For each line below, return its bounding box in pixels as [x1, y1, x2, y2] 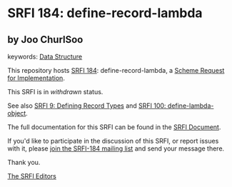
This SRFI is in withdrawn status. [7, 88, 104, 96]
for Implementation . [7, 74, 66, 82]
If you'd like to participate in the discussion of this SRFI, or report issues [7, 137, 219, 145]
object [7, 109, 26, 117]
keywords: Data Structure [7, 52, 83, 61]
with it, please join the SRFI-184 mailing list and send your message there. [7, 144, 225, 153]
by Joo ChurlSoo [7, 34, 84, 46]
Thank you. [7, 158, 41, 166]
